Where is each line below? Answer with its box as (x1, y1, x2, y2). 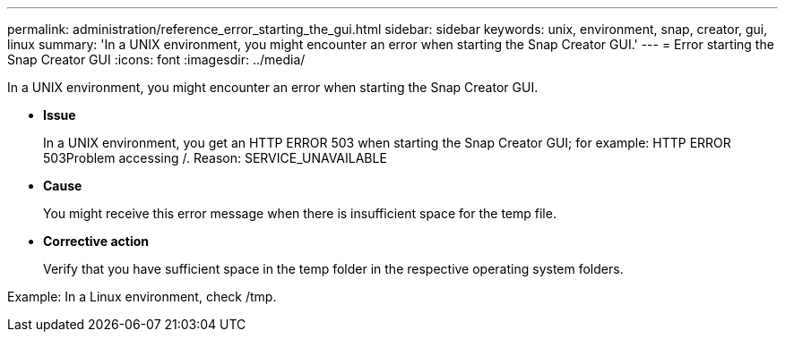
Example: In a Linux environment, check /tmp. (7, 289, 277, 304)
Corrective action (43, 233, 149, 249)
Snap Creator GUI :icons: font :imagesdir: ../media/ (7, 52, 306, 67)
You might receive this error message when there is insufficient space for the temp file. (43, 206, 556, 221)
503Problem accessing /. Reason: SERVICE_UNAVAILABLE (43, 150, 387, 165)
